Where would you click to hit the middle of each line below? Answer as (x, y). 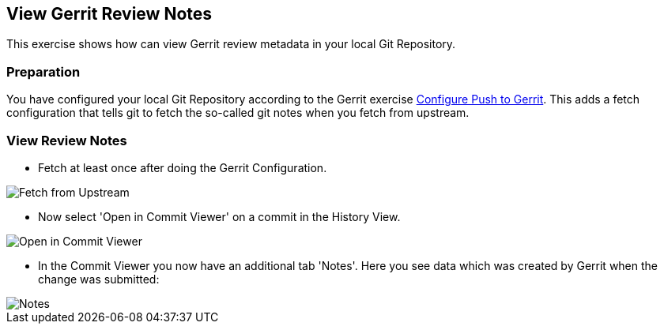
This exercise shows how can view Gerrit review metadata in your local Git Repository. (231, 44)
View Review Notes (67, 140)
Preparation (43, 71)
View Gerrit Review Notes (109, 14)
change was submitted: (99, 279)
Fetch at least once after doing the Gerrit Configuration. (183, 167)
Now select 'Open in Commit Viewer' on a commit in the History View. (219, 216)
